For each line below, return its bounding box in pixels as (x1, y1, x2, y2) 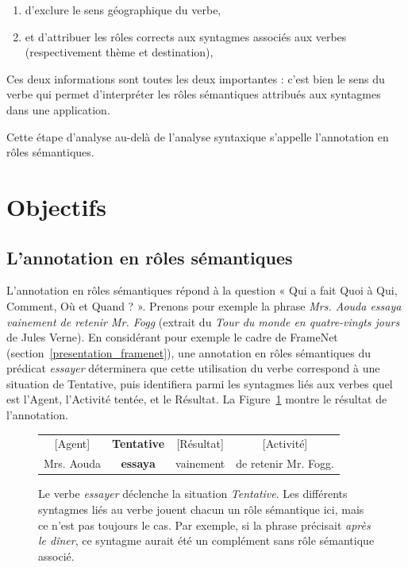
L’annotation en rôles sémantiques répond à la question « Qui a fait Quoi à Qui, (6, 282, 398, 299)
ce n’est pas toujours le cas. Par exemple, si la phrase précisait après (38, 516, 371, 533)
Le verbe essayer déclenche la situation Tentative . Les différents (38, 485, 348, 502)
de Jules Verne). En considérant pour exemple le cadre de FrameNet (6, 329, 338, 345)
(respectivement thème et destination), (25, 44, 214, 60)
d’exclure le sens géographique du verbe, (25, 2, 221, 17)
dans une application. (6, 101, 110, 118)
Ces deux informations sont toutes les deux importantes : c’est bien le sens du (6, 70, 385, 87)
